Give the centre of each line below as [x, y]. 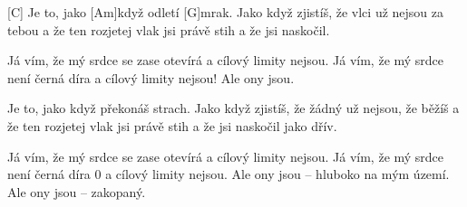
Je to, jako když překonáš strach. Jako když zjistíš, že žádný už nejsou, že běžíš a [233, 108]
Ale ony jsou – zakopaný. [77, 191]
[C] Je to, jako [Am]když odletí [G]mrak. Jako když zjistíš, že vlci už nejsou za [226, 12]
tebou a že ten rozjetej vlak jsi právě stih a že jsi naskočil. [169, 29]
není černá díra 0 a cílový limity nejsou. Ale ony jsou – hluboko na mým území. [229, 174]
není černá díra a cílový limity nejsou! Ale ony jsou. [151, 77]
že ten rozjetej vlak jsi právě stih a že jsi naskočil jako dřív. [172, 125]
